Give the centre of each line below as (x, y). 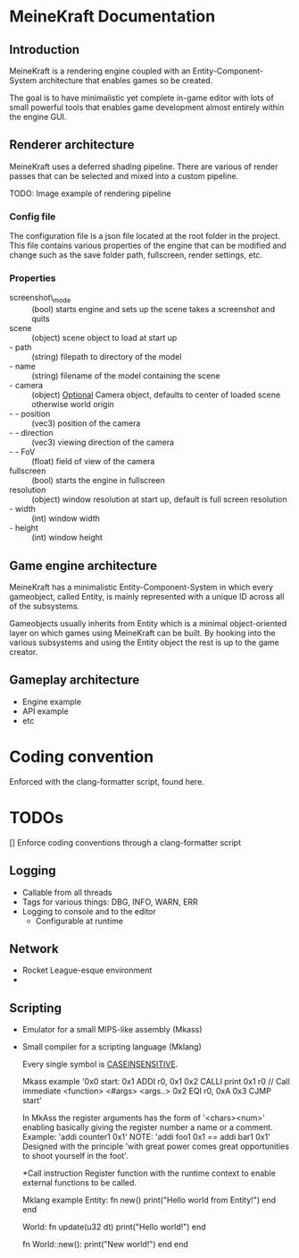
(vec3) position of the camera (86, 423)
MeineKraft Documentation (112, 17)
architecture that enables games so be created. (126, 81)
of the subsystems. (45, 607)
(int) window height (67, 538)
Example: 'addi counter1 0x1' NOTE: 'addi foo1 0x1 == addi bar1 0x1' (146, 1137)
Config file (33, 217)
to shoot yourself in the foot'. (75, 1156)
